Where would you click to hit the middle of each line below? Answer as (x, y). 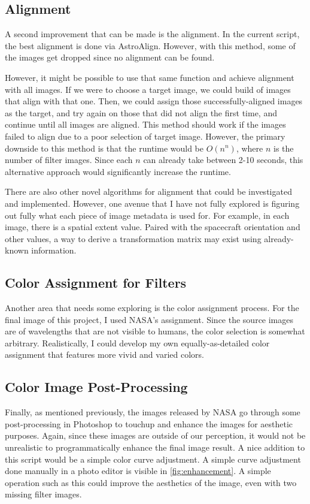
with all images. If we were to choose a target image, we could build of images (148, 89)
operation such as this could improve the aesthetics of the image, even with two (151, 482)
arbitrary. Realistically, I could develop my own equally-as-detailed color (137, 342)
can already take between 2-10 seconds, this (223, 160)
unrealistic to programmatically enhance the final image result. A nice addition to (155, 447)
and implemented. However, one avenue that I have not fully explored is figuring (152, 203)
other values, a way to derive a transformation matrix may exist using (133, 238)
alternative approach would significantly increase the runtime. (118, 171)
